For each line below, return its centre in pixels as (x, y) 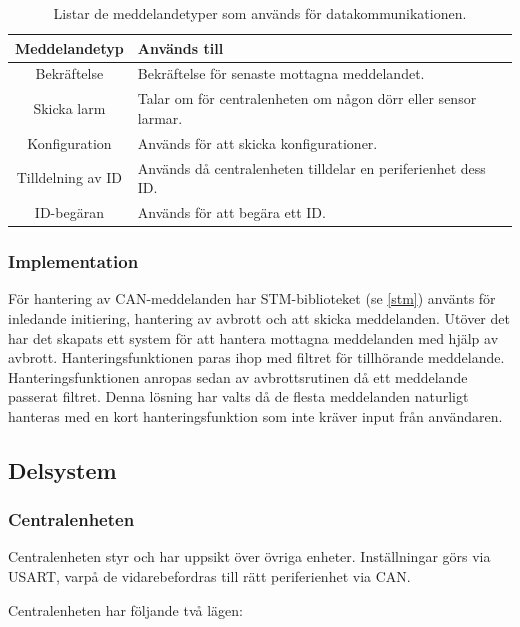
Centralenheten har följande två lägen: (125, 609)
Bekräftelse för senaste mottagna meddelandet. (281, 73)
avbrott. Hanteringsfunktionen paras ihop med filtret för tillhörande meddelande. (256, 357)
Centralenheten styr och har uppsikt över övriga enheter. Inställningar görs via (249, 556)
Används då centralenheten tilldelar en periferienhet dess (311, 167)
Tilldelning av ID (69, 177)
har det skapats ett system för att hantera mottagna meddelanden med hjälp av (253, 337)
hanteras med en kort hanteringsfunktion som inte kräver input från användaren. (255, 415)
